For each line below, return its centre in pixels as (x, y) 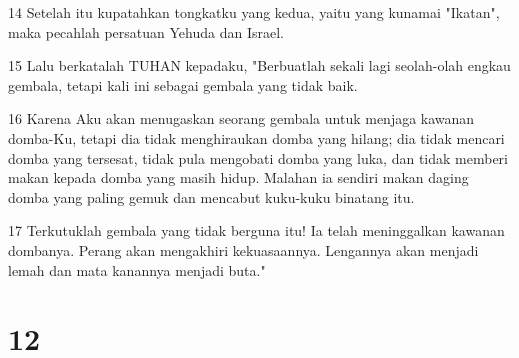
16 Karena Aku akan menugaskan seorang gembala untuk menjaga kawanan (241, 118)
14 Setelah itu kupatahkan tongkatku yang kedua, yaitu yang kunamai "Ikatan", (254, 12)
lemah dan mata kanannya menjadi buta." (137, 269)
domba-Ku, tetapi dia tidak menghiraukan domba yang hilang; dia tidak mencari (256, 137)
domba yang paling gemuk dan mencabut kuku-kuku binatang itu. (211, 196)
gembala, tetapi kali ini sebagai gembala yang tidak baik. (183, 84)
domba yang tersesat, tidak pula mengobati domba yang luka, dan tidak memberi (258, 157)
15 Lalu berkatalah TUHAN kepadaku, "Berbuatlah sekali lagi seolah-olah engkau (259, 65)
